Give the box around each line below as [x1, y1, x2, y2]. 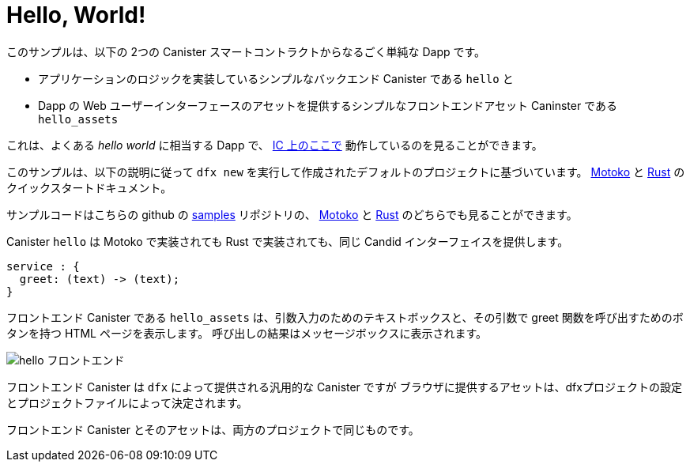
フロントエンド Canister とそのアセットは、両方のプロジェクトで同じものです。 [6, 422, 420, 436]
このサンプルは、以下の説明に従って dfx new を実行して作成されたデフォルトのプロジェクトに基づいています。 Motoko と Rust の [6, 164, 685, 179]
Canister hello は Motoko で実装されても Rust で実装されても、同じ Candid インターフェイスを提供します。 [6, 234, 569, 248]
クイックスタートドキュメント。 [6, 180, 172, 194]
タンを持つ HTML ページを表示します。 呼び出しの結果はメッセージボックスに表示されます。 [6, 326, 488, 340]
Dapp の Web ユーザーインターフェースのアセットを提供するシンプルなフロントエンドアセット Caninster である [38, 98, 617, 112]
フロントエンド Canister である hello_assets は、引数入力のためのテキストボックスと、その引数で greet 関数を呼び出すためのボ [6, 310, 684, 324]
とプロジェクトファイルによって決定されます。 [6, 395, 248, 409]
